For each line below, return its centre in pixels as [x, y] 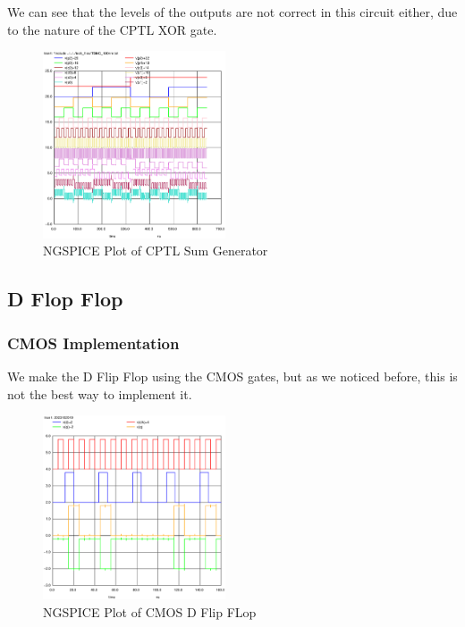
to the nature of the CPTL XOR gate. [112, 29]
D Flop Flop [65, 299]
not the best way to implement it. [100, 393]
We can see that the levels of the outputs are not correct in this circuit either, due [232, 12]
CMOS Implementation [93, 343]
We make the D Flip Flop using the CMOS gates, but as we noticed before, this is [232, 376]
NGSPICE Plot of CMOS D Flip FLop [150, 611]
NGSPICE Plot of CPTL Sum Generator [156, 251]
